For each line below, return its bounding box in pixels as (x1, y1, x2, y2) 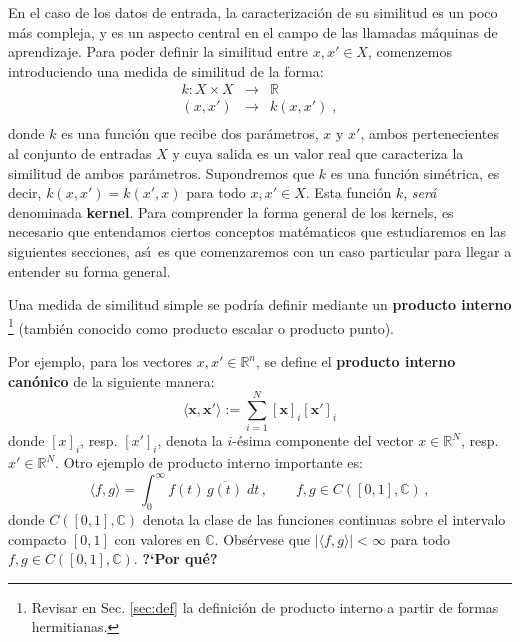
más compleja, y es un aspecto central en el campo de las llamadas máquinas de (8, 21, 498, 42)
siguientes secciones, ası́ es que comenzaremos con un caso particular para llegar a (8, 241, 512, 262)
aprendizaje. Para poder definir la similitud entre (8, 41, 308, 62)
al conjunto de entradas (8, 143, 152, 164)
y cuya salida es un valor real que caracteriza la (172, 143, 464, 164)
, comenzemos (367, 41, 452, 62)
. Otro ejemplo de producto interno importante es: (55, 452, 363, 473)
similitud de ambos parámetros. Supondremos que (8, 162, 315, 183)
